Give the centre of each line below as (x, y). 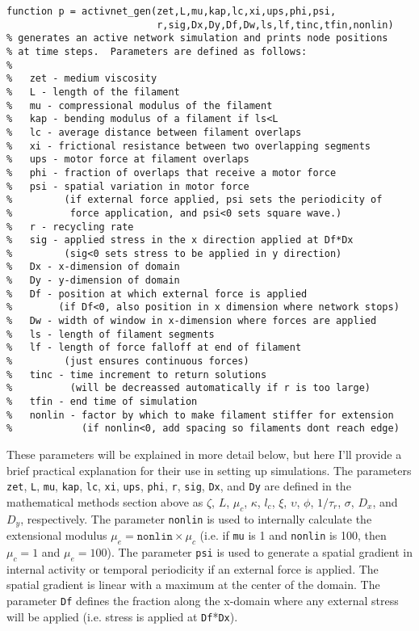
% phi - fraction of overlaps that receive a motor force (172, 172)
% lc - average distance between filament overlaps (154, 132)
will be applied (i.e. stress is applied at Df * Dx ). (122, 616)
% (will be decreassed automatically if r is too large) (189, 388)
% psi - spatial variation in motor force (128, 186)
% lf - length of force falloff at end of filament (154, 348)
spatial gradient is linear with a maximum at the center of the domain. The (193, 585)
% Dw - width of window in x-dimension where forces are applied (192, 321)
